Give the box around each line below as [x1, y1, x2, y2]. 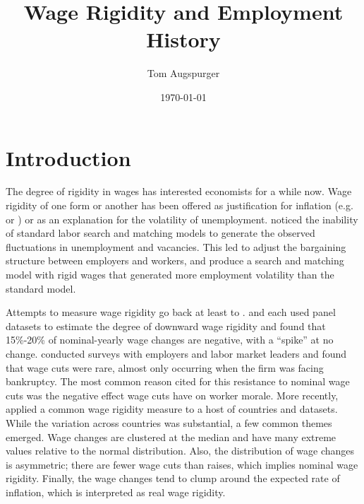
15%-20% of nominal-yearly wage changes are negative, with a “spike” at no [6, 332, 334, 347]
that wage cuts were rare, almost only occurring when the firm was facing [6, 360, 324, 375]
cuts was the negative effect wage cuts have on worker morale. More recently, [6, 387, 339, 402]
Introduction [6, 143, 131, 172]
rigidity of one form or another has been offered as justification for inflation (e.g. [6, 198, 353, 213]
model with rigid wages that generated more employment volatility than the [6, 267, 334, 281]
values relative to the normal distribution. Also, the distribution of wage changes [6, 443, 355, 458]
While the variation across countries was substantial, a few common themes [6, 415, 332, 430]
